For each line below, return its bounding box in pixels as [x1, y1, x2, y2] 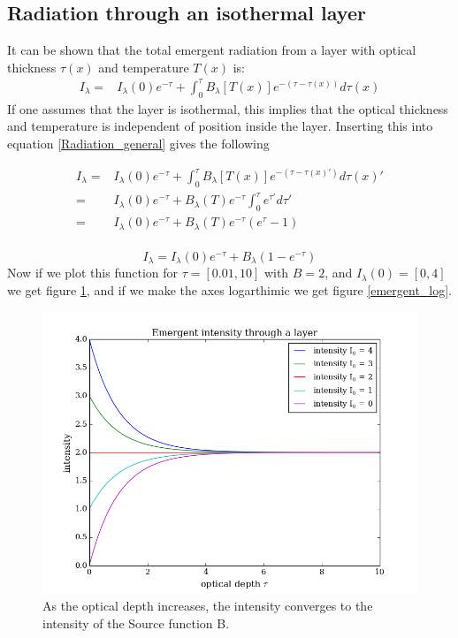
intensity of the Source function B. [42, 614, 230, 633]
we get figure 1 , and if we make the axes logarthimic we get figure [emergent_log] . [7, 280, 453, 299]
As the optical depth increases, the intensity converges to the [42, 596, 373, 615]
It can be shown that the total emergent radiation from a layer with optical [7, 41, 416, 59]
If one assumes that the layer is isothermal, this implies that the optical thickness [7, 99, 448, 118]
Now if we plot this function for [7, 263, 179, 282]
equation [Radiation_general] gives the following [7, 133, 270, 152]
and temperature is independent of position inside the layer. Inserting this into [7, 117, 433, 135]
